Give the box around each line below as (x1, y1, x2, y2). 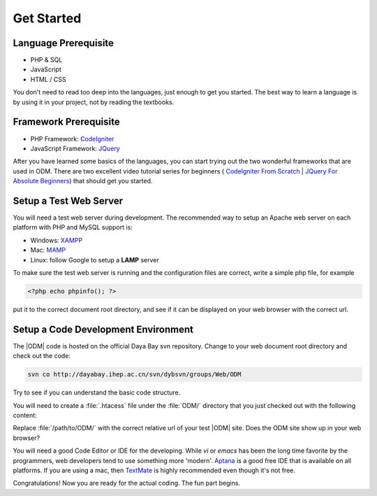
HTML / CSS (30, 75, 66, 83)
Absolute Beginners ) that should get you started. (13, 177, 153, 185)
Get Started (13, 10, 82, 26)
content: (13, 411, 38, 419)
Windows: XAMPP (30, 236, 83, 244)
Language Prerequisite (13, 37, 114, 49)
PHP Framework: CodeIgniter (30, 134, 114, 143)
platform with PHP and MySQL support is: (13, 223, 133, 232)
